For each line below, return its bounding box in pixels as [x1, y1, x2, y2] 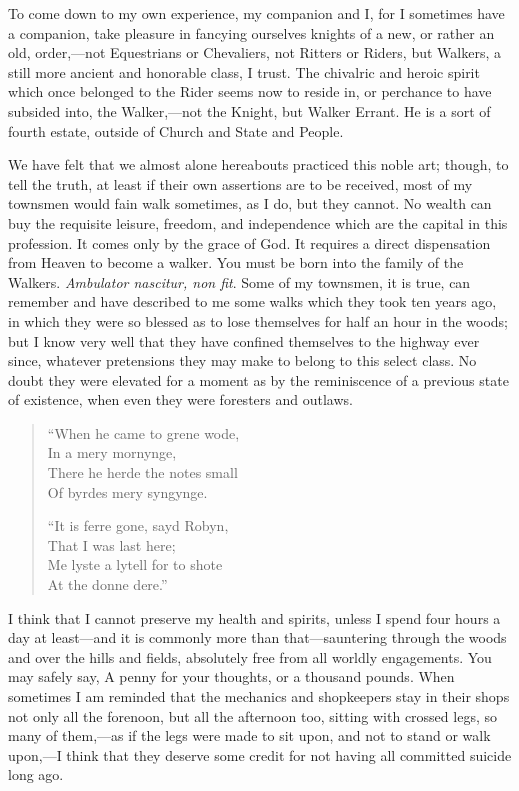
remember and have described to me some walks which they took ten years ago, [8, 291, 497, 312]
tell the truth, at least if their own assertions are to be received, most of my [8, 173, 473, 194]
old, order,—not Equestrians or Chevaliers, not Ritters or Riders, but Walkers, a [8, 42, 501, 63]
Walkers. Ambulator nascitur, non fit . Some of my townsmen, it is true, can [8, 271, 471, 292]
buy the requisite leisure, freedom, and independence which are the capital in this [8, 212, 508, 233]
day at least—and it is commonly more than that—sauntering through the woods [8, 627, 507, 648]
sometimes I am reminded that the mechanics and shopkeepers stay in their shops [8, 686, 510, 706]
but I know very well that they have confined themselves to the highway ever [8, 330, 480, 351]
